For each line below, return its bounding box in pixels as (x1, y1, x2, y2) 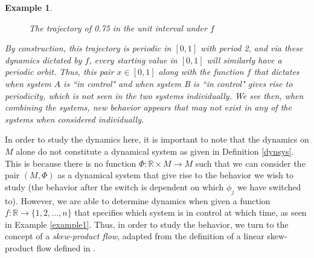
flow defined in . (36, 241, 96, 254)
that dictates (254, 65, 300, 78)
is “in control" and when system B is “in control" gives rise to (63, 77, 293, 89)
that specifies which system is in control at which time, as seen (74, 206, 307, 219)
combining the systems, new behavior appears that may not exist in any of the (5, 101, 292, 114)
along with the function (158, 65, 244, 78)
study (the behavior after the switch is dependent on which (5, 180, 224, 193)
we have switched (237, 180, 301, 193)
